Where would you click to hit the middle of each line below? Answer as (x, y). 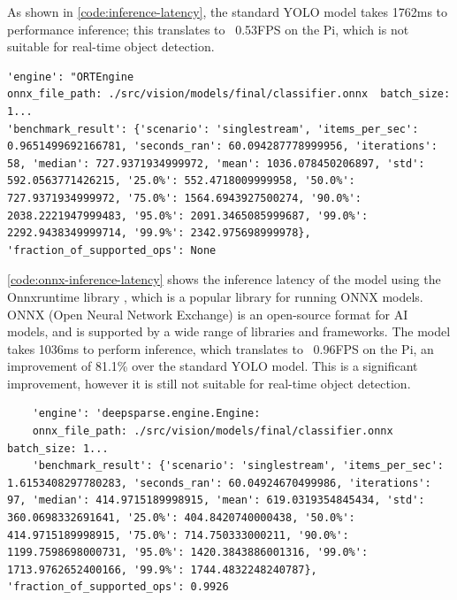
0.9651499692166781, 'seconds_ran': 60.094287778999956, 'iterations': (222, 146)
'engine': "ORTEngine (71, 77)
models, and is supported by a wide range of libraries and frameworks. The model (229, 331)
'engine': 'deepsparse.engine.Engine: (146, 414)
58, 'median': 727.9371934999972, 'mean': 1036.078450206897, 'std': (216, 163)
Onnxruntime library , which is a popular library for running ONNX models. (215, 296)
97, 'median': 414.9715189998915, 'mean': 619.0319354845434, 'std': (216, 500)
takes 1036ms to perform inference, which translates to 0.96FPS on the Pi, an (221, 348)
